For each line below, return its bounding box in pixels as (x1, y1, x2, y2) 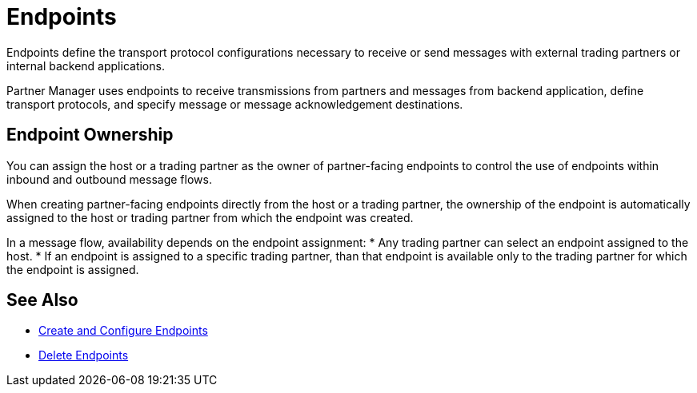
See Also (6, 290, 78, 311)
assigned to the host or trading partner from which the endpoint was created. (6, 210, 414, 224)
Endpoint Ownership (6, 125, 174, 145)
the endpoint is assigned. (6, 262, 139, 276)
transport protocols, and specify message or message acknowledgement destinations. (6, 97, 463, 111)
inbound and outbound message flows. (6, 172, 212, 186)
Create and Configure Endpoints (38, 324, 208, 338)
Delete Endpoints (38, 348, 129, 363)
